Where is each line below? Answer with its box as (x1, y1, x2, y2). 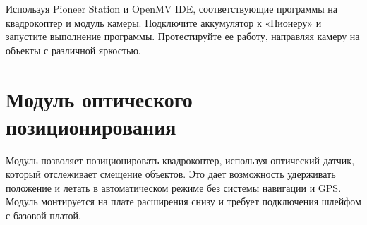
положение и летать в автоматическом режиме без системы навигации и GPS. (6, 180, 342, 195)
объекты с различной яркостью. (6, 42, 141, 57)
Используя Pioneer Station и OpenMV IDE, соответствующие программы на (6, 1, 338, 16)
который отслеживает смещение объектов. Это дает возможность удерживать (6, 166, 336, 181)
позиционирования (6, 111, 176, 140)
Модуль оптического (6, 84, 193, 113)
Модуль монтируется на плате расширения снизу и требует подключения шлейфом (6, 194, 361, 209)
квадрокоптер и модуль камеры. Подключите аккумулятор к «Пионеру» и (6, 15, 322, 30)
